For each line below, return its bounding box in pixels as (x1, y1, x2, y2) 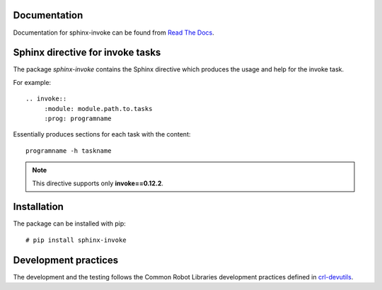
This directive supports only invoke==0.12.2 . (32, 179, 164, 187)
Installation (13, 201, 64, 213)
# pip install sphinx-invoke (25, 236, 127, 244)
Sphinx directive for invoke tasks (13, 47, 161, 59)
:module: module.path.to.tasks (44, 105, 153, 112)
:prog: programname (44, 114, 112, 122)
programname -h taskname (25, 146, 112, 155)
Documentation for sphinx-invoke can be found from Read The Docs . (13, 28, 215, 37)
